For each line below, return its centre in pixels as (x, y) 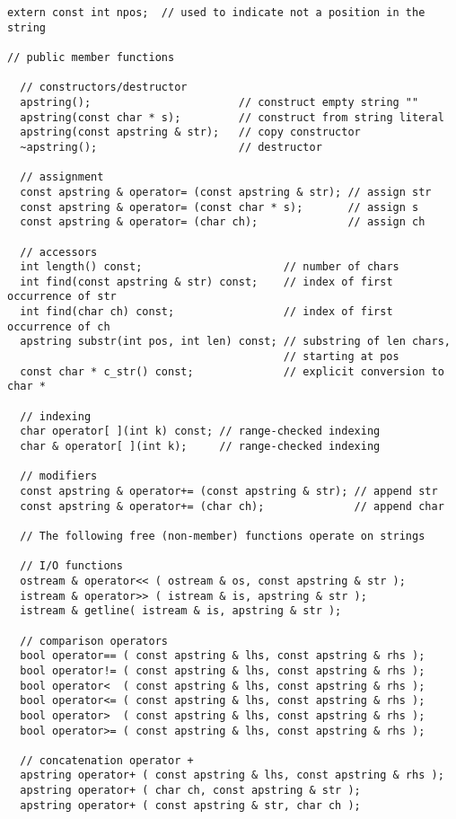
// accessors (59, 252)
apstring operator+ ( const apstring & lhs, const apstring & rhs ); (232, 775)
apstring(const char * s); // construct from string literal (232, 117)
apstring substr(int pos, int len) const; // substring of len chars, (235, 342)
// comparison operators (94, 641)
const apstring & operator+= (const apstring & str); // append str (229, 491)
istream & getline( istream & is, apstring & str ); (181, 611)
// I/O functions (71, 566)
